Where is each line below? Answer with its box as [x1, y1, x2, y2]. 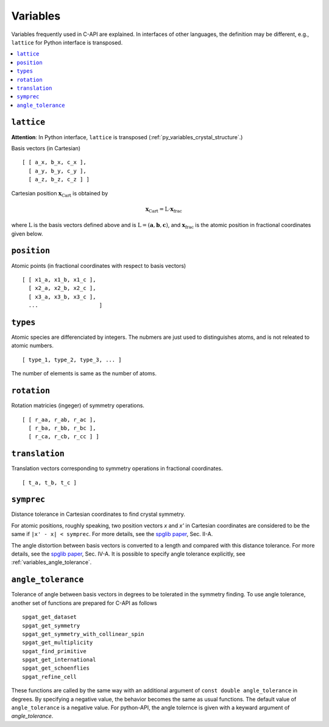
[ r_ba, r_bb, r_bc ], [28, 424, 96, 432]
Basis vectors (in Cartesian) [11, 144, 81, 152]
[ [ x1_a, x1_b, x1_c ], [22, 276, 96, 283]
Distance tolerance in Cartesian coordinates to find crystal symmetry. [11, 510, 186, 518]
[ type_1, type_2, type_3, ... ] [22, 356, 122, 363]
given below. [11, 230, 43, 237]
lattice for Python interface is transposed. [11, 38, 123, 46]
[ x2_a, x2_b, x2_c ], [28, 284, 96, 292]
